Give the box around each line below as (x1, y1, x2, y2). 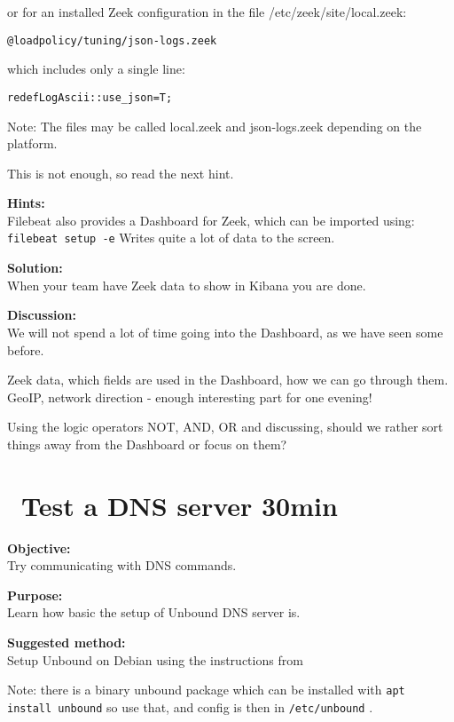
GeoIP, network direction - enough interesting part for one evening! (7, 387, 372, 406)
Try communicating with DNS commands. (7, 556, 237, 575)
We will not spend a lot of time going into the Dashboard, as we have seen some (7, 322, 443, 341)
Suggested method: (7, 632, 126, 651)
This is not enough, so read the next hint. (7, 163, 234, 182)
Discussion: (7, 305, 76, 324)
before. (7, 340, 44, 359)
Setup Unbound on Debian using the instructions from (7, 650, 303, 669)
